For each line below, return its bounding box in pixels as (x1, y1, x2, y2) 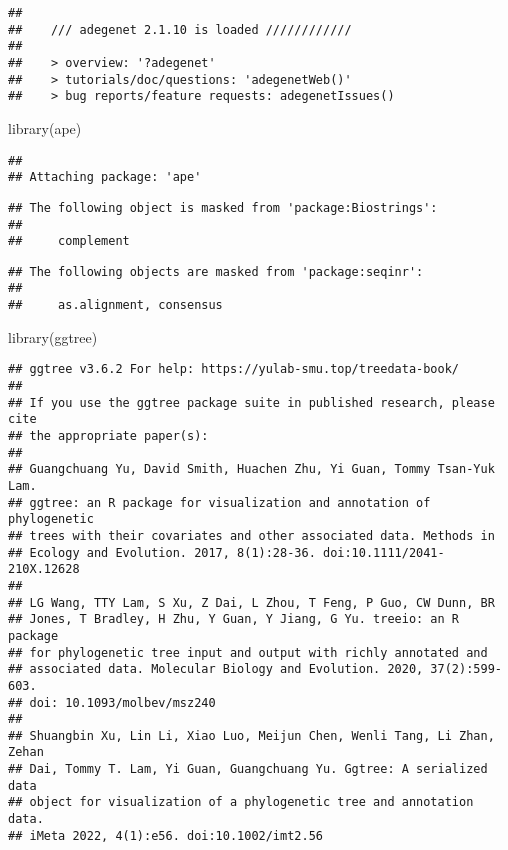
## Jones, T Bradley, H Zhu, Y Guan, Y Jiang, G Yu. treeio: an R (8, 612, 460, 627)
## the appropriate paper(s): (8, 429, 209, 443)
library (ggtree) (8, 326, 98, 347)
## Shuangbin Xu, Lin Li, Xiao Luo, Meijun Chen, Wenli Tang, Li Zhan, (8, 728, 495, 743)
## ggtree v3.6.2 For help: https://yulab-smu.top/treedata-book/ (8, 362, 460, 377)
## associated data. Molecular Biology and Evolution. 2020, (8, 662, 424, 677)
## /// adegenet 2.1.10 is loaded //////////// (8, 22, 352, 37)
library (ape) (8, 117, 82, 138)
